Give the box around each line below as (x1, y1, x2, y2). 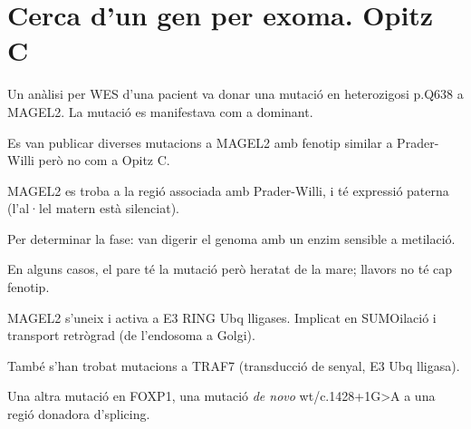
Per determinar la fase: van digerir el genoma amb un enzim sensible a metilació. (7, 229, 456, 248)
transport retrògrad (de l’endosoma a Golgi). (7, 326, 255, 345)
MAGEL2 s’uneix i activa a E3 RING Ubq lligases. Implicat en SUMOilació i (7, 307, 437, 327)
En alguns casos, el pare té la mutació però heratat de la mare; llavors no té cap (7, 259, 453, 278)
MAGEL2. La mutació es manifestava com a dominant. (7, 102, 313, 121)
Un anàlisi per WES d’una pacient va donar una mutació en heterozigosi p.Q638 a (7, 84, 464, 103)
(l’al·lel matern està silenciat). (7, 199, 179, 218)
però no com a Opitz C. (38, 151, 170, 170)
